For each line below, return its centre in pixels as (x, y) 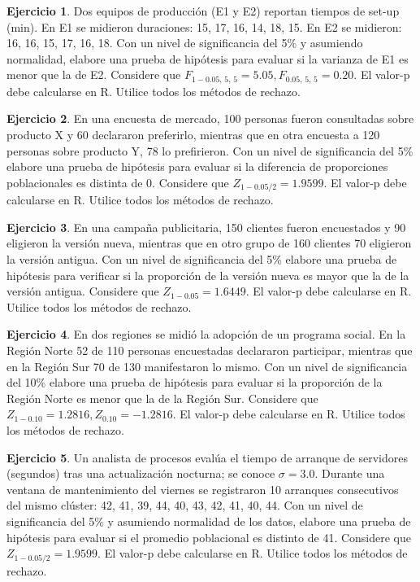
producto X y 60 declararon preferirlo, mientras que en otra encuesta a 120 (193, 135)
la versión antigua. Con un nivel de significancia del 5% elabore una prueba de (202, 259)
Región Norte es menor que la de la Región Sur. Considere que (162, 398)
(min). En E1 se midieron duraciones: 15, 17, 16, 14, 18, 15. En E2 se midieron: (204, 26)
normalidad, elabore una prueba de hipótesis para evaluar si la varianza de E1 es (208, 58)
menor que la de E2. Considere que (94, 74)
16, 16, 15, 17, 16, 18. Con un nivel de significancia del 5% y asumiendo (185, 43)
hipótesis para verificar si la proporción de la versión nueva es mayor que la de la (208, 275)
